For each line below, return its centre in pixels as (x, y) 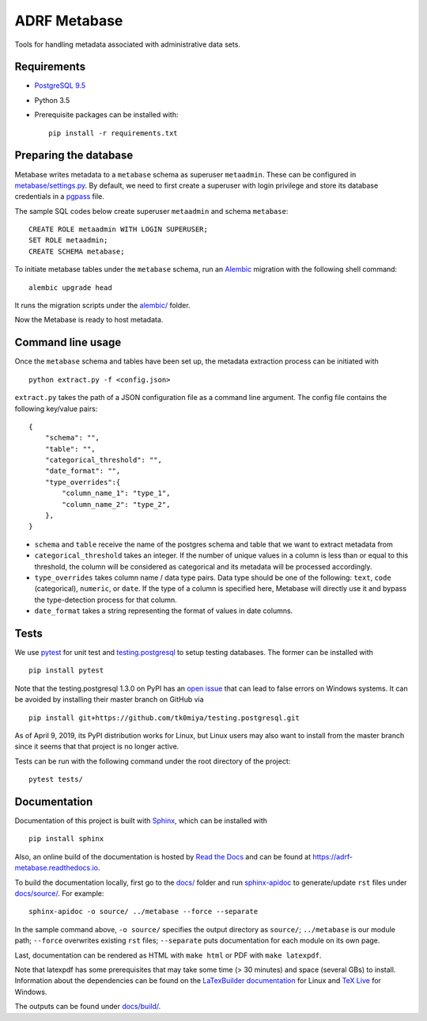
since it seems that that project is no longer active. (97, 747)
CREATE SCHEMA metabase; (77, 251)
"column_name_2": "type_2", (116, 504)
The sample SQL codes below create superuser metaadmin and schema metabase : (151, 211)
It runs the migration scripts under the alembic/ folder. (102, 306)
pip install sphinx (66, 839)
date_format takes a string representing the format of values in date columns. (164, 611)
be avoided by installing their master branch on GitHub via (110, 699)
